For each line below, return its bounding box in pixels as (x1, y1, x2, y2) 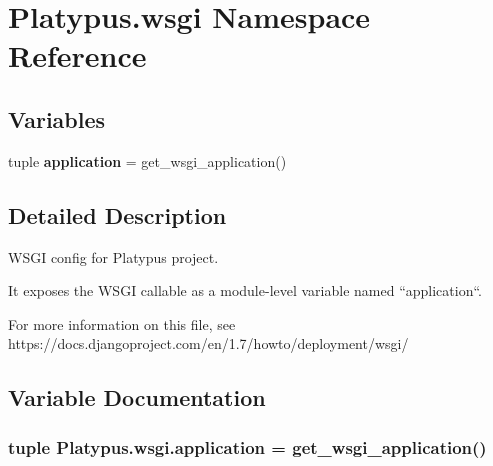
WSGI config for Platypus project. (8, 246, 219, 267)
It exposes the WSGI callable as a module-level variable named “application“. (8, 280, 483, 301)
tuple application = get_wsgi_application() (8, 150, 287, 171)
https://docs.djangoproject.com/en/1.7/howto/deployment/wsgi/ (8, 333, 409, 354)
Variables (8, 103, 106, 134)
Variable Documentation (8, 382, 266, 413)
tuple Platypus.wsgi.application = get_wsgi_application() (8, 434, 487, 459)
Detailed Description (8, 199, 227, 230)
